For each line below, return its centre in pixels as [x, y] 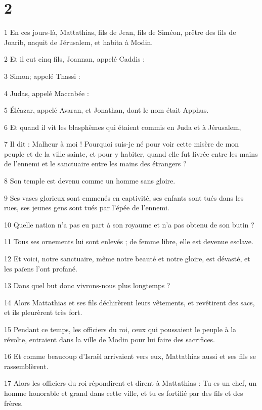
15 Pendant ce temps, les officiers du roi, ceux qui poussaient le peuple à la [120, 329]
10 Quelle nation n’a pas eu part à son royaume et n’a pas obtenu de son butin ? [129, 224]
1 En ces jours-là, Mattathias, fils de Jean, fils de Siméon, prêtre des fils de [120, 32]
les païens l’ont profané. [41, 268]
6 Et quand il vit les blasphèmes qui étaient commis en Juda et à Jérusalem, [123, 127]
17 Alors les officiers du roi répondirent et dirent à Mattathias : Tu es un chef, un [130, 383]
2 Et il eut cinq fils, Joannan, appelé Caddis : [75, 59]
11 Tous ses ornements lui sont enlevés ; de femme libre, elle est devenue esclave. [129, 241]
